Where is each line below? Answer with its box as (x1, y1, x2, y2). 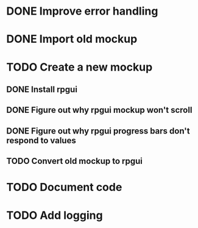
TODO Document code (6, 180, 122, 194)
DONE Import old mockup (6, 32, 138, 46)
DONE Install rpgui (6, 84, 78, 94)
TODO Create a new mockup (6, 60, 153, 74)
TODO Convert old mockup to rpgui (6, 156, 143, 166)
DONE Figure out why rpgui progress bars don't (6, 126, 190, 136)
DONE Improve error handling (6, 4, 158, 18)
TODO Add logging (6, 208, 103, 222)
